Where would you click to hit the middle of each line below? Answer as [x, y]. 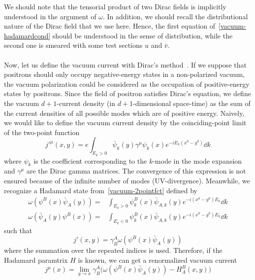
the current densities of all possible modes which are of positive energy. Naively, [124, 113]
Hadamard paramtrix [36, 260]
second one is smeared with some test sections [73, 45]
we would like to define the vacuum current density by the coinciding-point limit [125, 122]
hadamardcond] [27, 35]
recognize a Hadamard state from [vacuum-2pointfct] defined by [101, 190]
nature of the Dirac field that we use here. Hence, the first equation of [110, 26]
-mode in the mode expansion [197, 160]
